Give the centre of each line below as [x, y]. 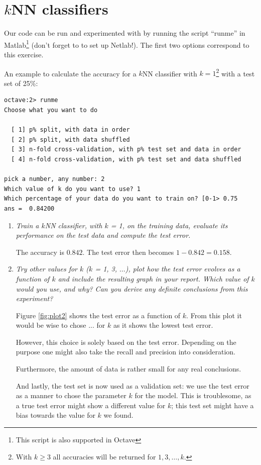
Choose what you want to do [51, 110]
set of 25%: [21, 83]
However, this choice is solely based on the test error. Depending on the [126, 342]
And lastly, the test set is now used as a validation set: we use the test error [133, 385]
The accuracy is [40, 252]
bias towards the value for [55, 415]
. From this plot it [214, 315]
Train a [27, 225]
